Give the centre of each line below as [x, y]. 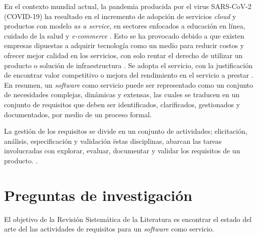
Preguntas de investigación [98, 195]
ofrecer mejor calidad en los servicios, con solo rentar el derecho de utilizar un [123, 55]
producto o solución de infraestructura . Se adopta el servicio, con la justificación [128, 65]
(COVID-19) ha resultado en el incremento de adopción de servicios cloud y [120, 16]
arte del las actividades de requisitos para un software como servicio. [109, 229]
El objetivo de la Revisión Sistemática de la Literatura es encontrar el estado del [128, 219]
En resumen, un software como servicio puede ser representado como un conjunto [129, 84]
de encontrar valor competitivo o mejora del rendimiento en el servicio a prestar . [129, 75]
